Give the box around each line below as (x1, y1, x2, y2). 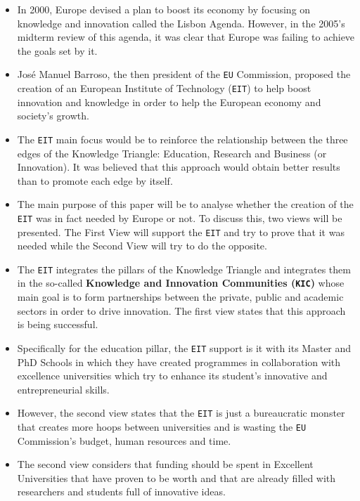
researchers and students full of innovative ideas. (17, 484, 226, 499)
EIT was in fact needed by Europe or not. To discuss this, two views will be (17, 210, 342, 225)
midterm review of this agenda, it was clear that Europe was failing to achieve (17, 30, 355, 44)
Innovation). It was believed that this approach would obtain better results (17, 160, 340, 174)
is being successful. (17, 317, 98, 332)
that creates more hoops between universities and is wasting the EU (17, 419, 307, 434)
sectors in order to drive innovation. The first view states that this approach (17, 303, 346, 318)
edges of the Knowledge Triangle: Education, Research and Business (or (17, 145, 327, 160)
